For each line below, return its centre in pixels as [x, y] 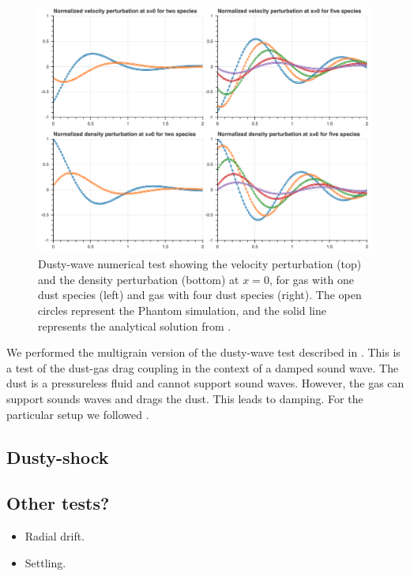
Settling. [45, 562]
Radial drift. [55, 536]
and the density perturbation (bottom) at [139, 279]
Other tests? [58, 503]
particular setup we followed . [78, 414]
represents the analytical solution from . [135, 325]
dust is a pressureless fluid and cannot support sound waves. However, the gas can [205, 383]
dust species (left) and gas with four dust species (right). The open [200, 295]
